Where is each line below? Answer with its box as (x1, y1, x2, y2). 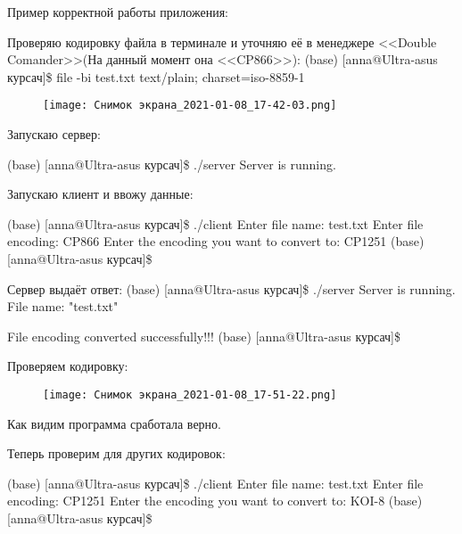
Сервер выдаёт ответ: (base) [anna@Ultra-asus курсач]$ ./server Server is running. (7, 279, 456, 298)
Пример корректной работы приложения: (7, 3, 229, 21)
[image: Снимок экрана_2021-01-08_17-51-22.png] (43, 388, 337, 401)
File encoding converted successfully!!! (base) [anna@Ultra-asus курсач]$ (7, 326, 400, 345)
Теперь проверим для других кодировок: (7, 444, 226, 463)
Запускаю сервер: (7, 125, 101, 144)
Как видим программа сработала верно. (7, 414, 221, 432)
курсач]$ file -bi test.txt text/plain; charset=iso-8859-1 (7, 67, 305, 86)
